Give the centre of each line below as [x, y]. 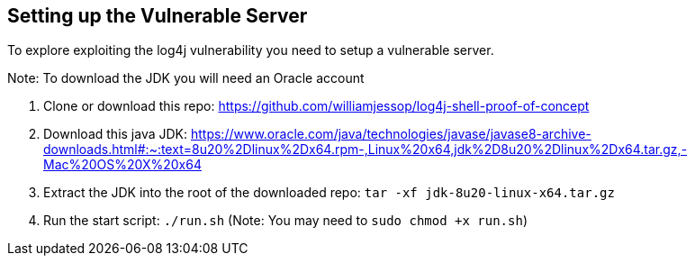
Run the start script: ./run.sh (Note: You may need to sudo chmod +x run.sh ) [286, 221]
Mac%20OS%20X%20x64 [122, 165]
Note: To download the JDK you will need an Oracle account [186, 78]
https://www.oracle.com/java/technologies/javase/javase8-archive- [391, 134]
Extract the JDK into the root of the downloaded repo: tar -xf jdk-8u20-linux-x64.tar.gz [329, 193]
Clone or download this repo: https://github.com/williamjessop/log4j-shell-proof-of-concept [316, 106]
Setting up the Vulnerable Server [158, 16]
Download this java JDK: [116, 134]
